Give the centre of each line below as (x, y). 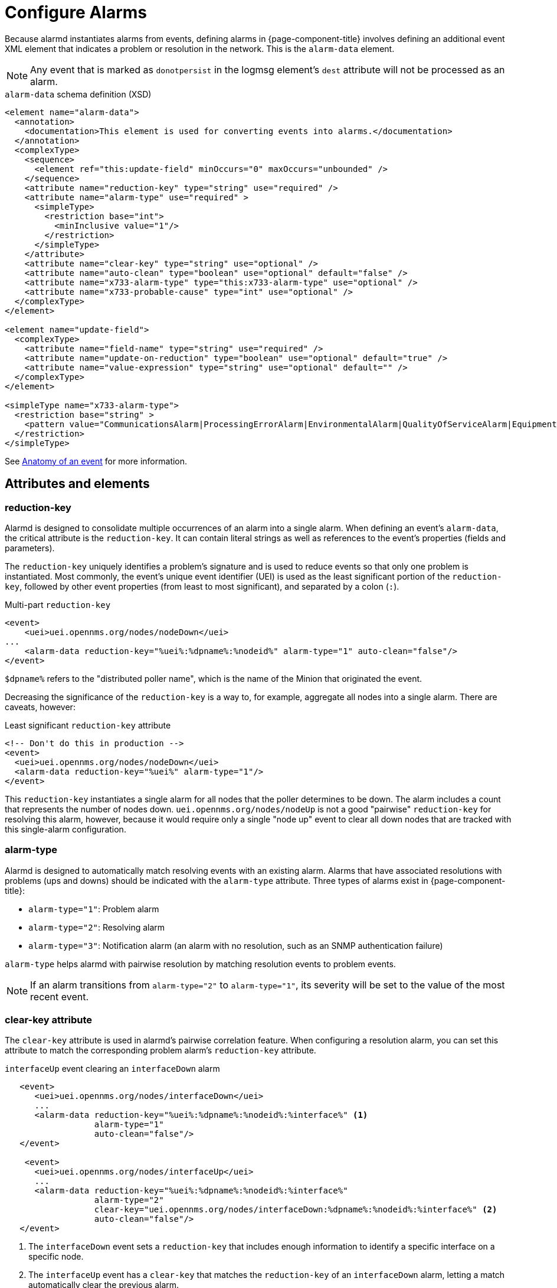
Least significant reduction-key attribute (88, 725)
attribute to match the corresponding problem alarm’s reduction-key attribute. (160, 1050)
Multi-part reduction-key (58, 604)
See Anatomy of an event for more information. (96, 461)
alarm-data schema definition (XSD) (78, 94)
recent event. (60, 996)
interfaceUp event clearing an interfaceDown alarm (112, 1069)
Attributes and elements (77, 484)
